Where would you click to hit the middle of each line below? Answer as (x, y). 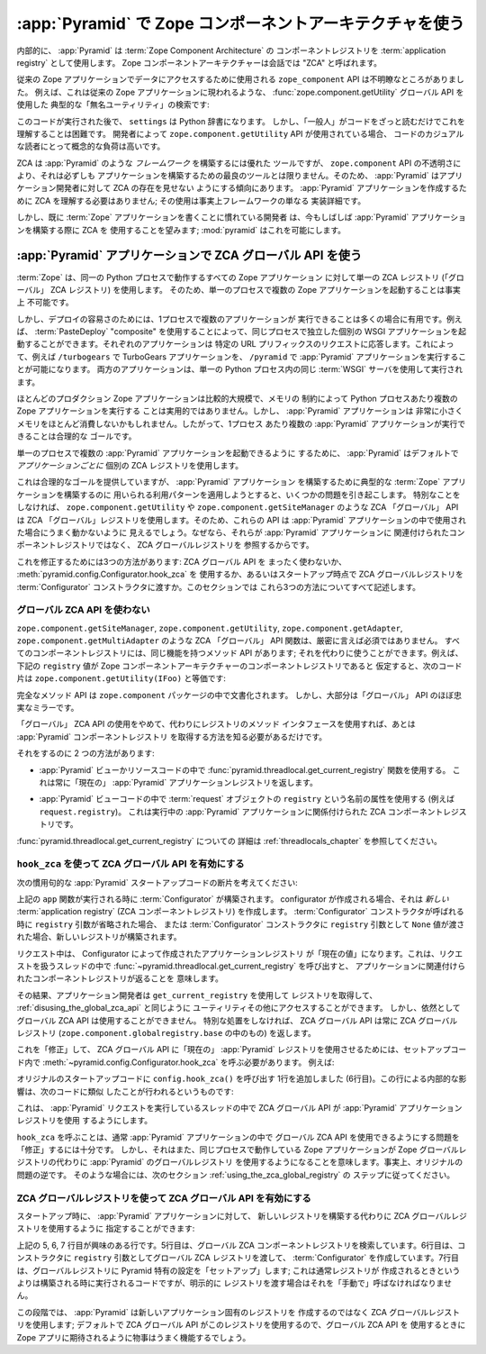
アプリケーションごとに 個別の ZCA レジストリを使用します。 (130, 465)
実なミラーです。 (48, 708)
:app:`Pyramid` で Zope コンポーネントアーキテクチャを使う (241, 23)
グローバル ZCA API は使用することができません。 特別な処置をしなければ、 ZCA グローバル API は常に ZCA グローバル (237, 1020)
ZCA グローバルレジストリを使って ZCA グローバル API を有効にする (164, 1198)
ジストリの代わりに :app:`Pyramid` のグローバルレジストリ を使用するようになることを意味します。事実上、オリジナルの (240, 1162)
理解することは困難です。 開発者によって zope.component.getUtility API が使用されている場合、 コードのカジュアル (240, 133)
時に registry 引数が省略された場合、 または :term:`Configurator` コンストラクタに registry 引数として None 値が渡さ (241, 924)
